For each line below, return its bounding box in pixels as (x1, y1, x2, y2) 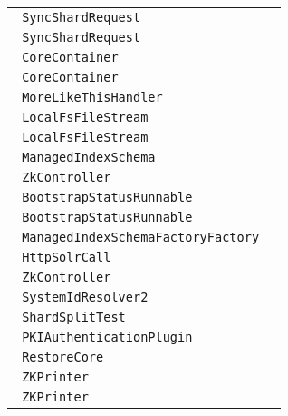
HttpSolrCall (22, 250, 111, 264)
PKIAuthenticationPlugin (22, 330, 193, 344)
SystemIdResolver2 (22, 290, 149, 304)
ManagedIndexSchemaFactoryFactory (22, 230, 260, 244)
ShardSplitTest (22, 310, 126, 324)
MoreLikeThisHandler (22, 90, 163, 104)
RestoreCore (22, 350, 104, 364)
